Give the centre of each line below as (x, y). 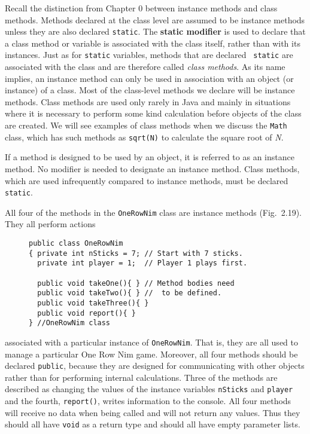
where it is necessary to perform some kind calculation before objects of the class (153, 113)
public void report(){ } (86, 313)
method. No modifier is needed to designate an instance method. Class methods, (152, 168)
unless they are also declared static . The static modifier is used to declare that (155, 31)
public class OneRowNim (76, 244)
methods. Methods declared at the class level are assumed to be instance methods (155, 19)
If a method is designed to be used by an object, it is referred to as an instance (150, 157)
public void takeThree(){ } (93, 303)
